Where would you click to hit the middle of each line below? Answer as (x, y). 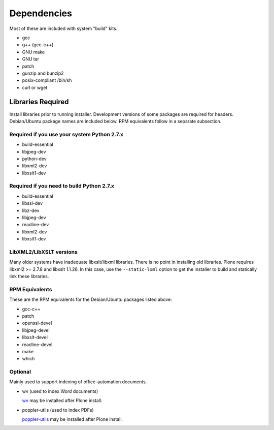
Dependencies (41, 13)
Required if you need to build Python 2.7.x (62, 186)
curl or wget (35, 87)
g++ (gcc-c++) (38, 45)
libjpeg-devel (36, 330)
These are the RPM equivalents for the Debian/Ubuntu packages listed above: (91, 299)
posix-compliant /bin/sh (47, 80)
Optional (20, 372)
